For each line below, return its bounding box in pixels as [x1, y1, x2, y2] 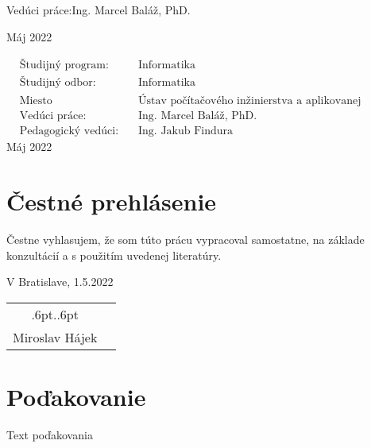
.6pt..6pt [31, 304, 79, 323]
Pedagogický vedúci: [19, 126, 119, 137]
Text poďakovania [6, 426, 93, 442]
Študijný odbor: [19, 77, 96, 89]
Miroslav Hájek [13, 327, 98, 346]
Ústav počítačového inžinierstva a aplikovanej [138, 95, 361, 107]
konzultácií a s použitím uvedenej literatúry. [6, 246, 222, 263]
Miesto [19, 95, 52, 107]
